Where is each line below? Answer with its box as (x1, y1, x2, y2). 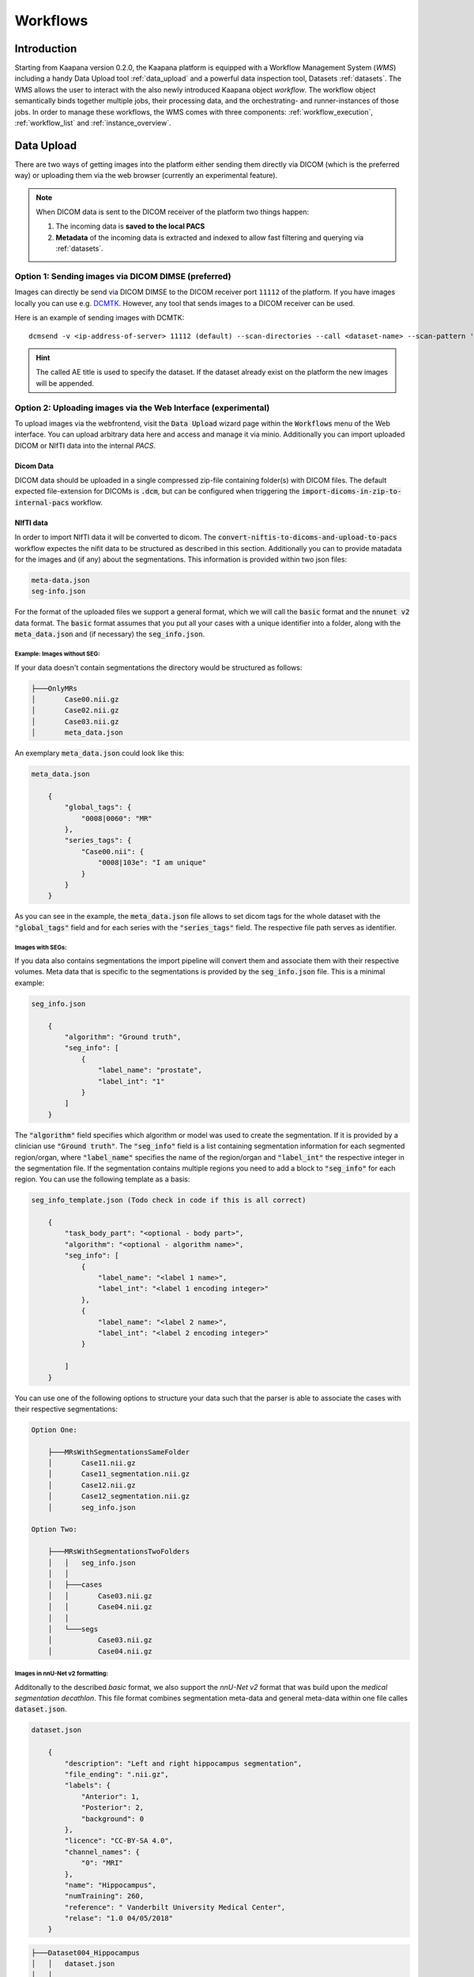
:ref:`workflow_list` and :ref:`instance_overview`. (14, 119, 171, 128)
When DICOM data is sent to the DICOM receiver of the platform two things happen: (36, 207, 310, 217)
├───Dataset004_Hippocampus (31, 1949, 140, 1957)
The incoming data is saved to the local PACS (55, 221, 205, 231)
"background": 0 (81, 1814, 145, 1823)
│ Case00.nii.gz (31, 694, 119, 704)
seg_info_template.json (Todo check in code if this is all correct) (31, 1196, 307, 1205)
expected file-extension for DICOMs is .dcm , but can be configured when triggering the (14, 486, 300, 496)
